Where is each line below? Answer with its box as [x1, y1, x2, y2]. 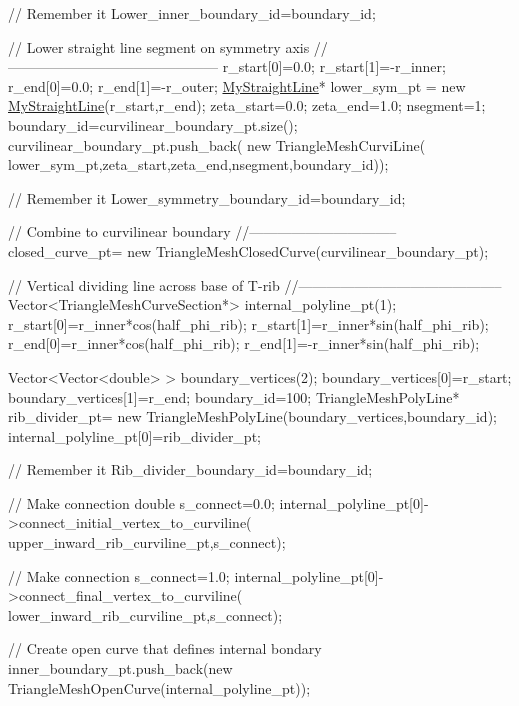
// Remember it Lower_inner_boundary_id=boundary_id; [8, 3, 376, 23]
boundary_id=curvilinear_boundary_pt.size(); [8, 114, 298, 135]
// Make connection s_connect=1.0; [8, 565, 230, 586]
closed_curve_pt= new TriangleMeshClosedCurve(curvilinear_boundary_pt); [8, 240, 489, 261]
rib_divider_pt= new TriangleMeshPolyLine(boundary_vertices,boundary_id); [8, 406, 497, 427]
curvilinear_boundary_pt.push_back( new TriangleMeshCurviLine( [8, 134, 426, 155]
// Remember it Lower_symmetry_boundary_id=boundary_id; [8, 187, 406, 208]
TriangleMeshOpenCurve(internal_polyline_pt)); [8, 677, 311, 698]
